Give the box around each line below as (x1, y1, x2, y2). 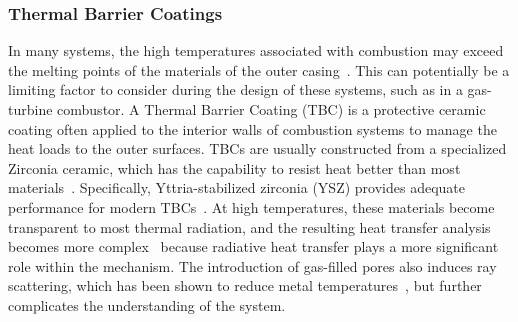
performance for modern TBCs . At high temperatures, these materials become (8, 196, 495, 217)
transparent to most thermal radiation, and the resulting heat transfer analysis (8, 216, 491, 237)
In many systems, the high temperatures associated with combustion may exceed (8, 40, 504, 61)
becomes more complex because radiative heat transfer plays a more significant (8, 236, 499, 257)
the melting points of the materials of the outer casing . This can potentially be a (8, 59, 510, 80)
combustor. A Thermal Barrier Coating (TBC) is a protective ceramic (57, 99, 486, 119)
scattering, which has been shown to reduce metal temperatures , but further (8, 275, 482, 296)
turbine (8, 99, 53, 119)
